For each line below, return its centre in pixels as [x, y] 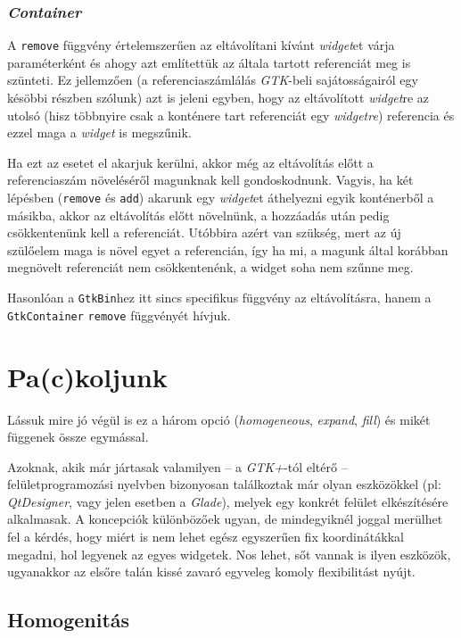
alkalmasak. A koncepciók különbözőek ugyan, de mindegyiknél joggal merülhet [225, 519]
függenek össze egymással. [78, 437]
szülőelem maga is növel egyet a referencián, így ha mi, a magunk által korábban [228, 249]
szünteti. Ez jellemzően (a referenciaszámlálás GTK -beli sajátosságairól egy [213, 80]
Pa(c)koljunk [87, 376]
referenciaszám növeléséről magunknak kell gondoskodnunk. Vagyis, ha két [210, 180]
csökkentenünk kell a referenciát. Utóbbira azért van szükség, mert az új [204, 232]
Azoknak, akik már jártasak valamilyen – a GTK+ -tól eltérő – [177, 466]
